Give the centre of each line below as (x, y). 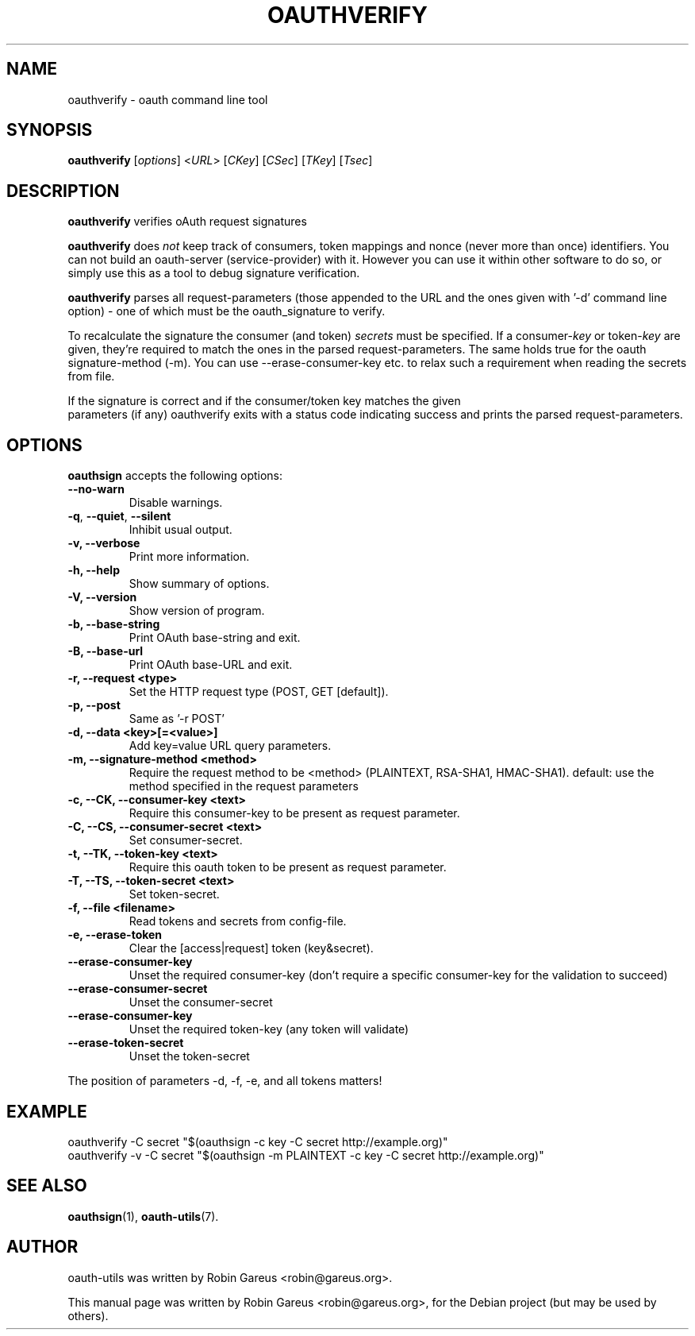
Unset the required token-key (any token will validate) (269, 1029)
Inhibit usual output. (180, 530)
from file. (91, 376)
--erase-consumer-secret (138, 989)
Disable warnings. (176, 503)
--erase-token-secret (126, 1043)
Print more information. (189, 557)
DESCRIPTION (63, 191)
